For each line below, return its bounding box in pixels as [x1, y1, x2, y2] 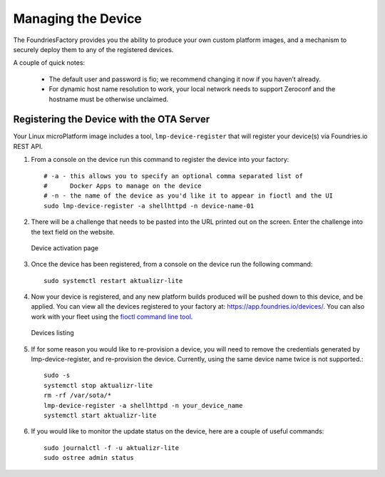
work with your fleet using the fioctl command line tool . [31, 312, 193, 321]
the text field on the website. [31, 227, 115, 236]
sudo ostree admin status [43, 453, 135, 462]
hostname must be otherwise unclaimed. [48, 95, 169, 103]
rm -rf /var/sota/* [43, 391, 112, 399]
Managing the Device [13, 11, 143, 26]
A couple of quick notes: [13, 58, 86, 67]
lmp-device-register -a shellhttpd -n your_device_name [43, 401, 243, 409]
